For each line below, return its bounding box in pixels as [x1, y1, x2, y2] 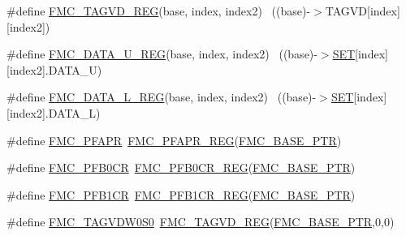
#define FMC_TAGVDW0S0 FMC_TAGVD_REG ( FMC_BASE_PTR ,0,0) [6, 213, 395, 230]
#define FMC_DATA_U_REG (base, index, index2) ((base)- [6, 45, 317, 62]
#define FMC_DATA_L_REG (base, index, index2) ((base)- [6, 88, 317, 105]
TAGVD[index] [325, 2, 400, 19]
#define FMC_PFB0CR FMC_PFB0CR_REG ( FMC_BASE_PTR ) [6, 159, 356, 176]
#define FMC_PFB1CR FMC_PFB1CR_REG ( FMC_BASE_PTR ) [6, 186, 356, 203]
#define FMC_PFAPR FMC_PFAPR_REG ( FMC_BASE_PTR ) [6, 131, 342, 148]
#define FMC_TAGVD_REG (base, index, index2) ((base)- [6, 2, 311, 19]
